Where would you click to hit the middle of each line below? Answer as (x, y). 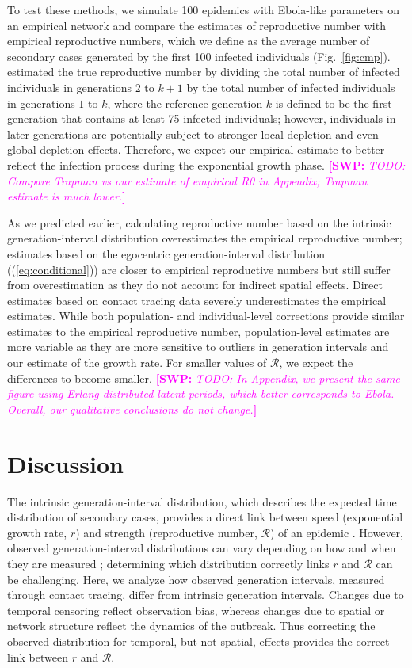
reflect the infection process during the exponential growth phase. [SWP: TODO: (206, 164)
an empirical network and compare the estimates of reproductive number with (196, 25)
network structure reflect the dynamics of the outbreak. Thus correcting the (191, 626)
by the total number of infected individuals (291, 87)
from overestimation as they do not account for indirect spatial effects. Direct (195, 285)
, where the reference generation (185, 103)
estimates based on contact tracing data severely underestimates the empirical (197, 300)
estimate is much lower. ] (67, 196)
